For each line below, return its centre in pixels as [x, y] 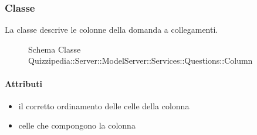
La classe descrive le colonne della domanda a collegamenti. [111, 30]
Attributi [23, 83]
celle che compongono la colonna [77, 125]
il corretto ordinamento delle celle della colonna [104, 105]
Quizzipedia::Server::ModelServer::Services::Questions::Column [141, 60]
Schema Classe [55, 49]
